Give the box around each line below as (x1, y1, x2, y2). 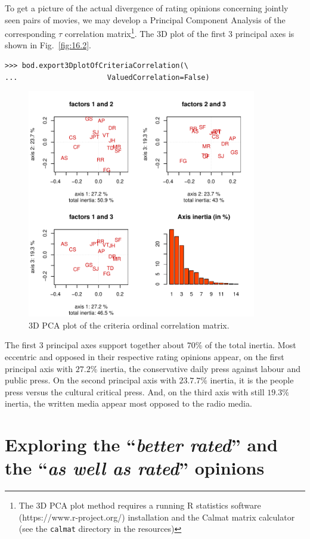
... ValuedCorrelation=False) (5, 73, 210, 82)
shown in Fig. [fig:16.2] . (5, 39, 91, 51)
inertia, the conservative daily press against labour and (100, 362, 301, 374)
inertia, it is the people (210, 374, 294, 386)
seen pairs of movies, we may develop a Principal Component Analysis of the (5, 13, 286, 26)
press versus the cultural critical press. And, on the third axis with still (5, 385, 265, 398)
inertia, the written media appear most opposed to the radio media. (5, 397, 252, 410)
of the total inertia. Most (205, 339, 296, 351)
